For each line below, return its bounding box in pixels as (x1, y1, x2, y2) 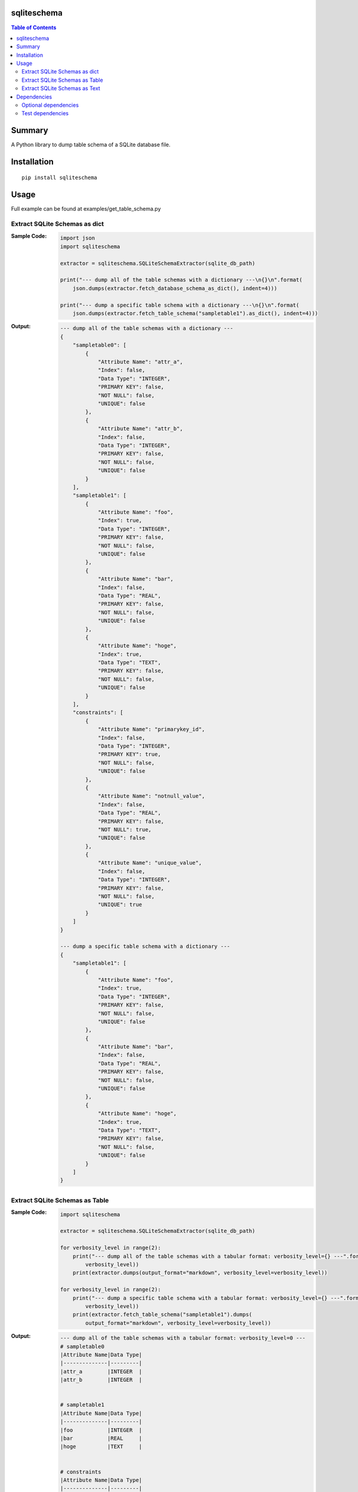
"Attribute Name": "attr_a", (97, 359, 183, 365)
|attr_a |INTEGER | (60, 1368, 143, 1375)
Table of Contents (11, 24, 57, 31)
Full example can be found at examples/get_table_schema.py (11, 205, 161, 212)
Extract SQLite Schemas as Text (21, 85, 101, 92)
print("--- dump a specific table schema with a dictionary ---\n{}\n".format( (60, 301, 300, 309)
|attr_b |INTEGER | (60, 1376, 143, 1383)
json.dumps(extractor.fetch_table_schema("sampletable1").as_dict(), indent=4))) (72, 310, 319, 316)
